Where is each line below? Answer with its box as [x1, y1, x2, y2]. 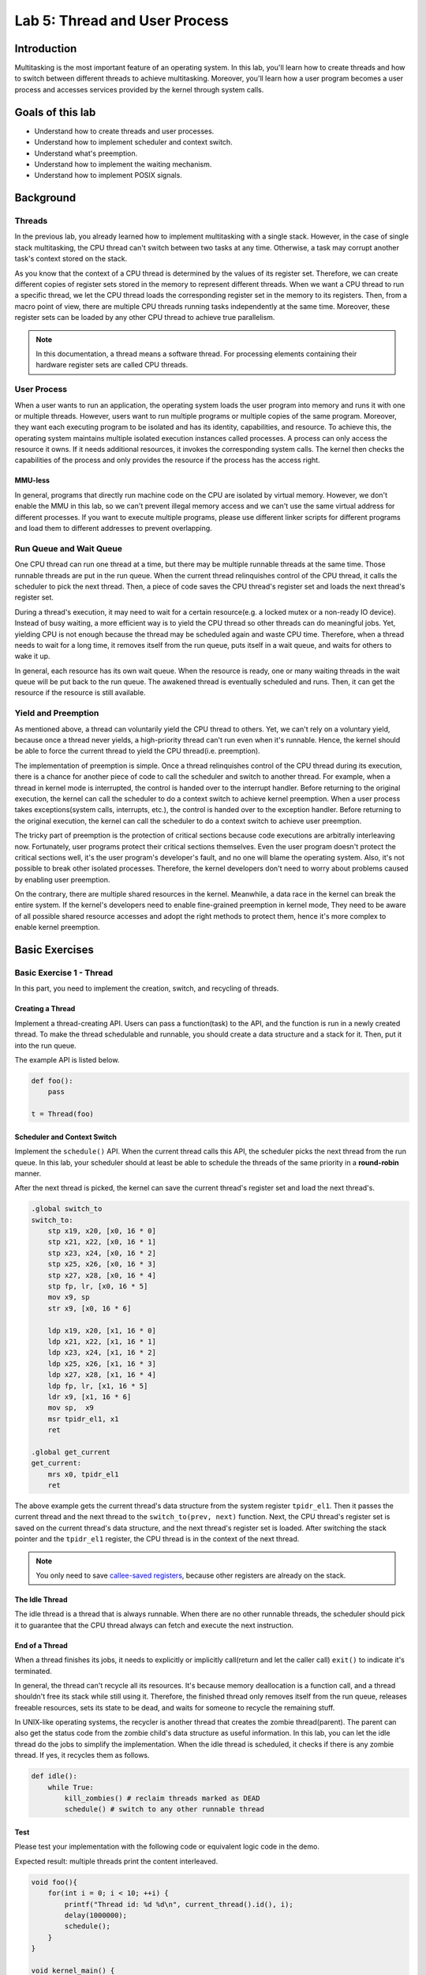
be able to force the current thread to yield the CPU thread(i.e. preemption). [14, 747, 260, 756]
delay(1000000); [64, 1910, 128, 1920]
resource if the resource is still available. [14, 688, 146, 698]
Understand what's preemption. [34, 149, 138, 158]
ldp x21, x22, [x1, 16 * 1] [47, 1337, 157, 1346]
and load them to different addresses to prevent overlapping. [14, 524, 212, 533]
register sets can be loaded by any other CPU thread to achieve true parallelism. [14, 313, 275, 322]
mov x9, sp [47, 1292, 90, 1302]
